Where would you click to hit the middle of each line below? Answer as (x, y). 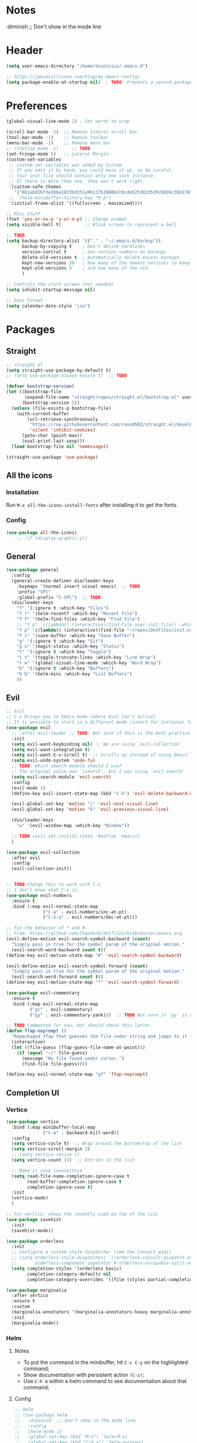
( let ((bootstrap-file (34, 392)
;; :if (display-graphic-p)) (52, 538)
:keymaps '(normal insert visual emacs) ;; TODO (79, 586)
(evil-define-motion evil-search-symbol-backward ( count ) (78, 939)
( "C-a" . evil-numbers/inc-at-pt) (85, 912)
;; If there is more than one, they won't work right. (77, 181)
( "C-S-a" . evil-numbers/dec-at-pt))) (90, 917)
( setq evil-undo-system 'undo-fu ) (53, 761)
